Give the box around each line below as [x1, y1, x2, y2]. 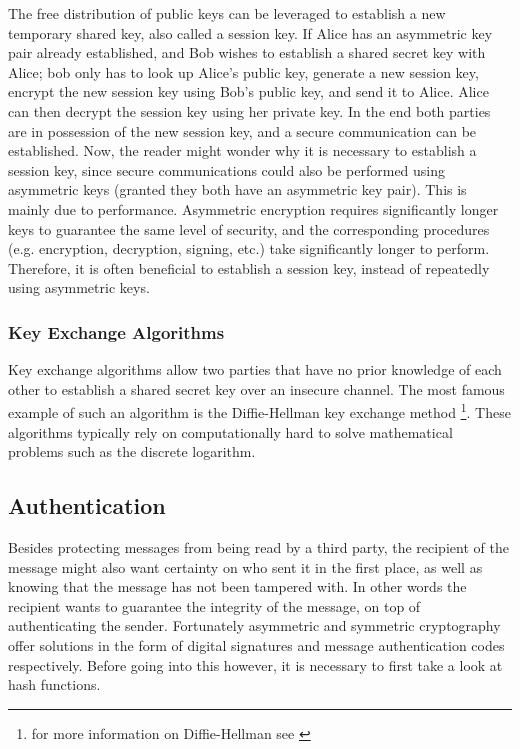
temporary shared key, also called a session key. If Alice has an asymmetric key [8, 22, 493, 43]
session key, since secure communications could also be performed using [8, 159, 446, 180]
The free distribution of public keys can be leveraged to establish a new [8, 3, 446, 23]
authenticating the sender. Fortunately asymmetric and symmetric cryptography [8, 615, 501, 636]
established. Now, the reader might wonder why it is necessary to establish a [8, 140, 477, 161]
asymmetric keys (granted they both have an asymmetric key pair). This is [8, 179, 467, 200]
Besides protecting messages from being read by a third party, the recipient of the [8, 536, 509, 557]
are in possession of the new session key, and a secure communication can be [8, 120, 477, 141]
